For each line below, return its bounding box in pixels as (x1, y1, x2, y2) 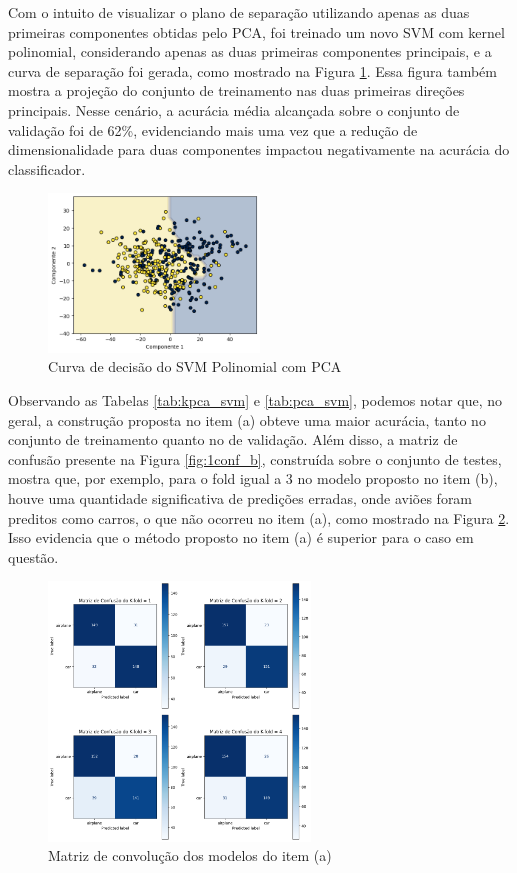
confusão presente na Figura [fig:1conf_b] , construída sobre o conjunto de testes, (8, 448, 502, 469)
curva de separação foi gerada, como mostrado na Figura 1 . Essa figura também (8, 60, 497, 81)
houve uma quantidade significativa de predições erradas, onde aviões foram (8, 488, 473, 509)
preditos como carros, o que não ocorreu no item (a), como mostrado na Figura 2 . (8, 507, 510, 528)
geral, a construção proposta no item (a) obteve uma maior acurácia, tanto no (8, 409, 486, 430)
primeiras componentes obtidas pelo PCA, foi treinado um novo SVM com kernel (8, 21, 505, 42)
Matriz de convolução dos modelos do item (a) (48, 845, 332, 866)
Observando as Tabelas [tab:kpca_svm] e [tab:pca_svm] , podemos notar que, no (8, 390, 503, 411)
